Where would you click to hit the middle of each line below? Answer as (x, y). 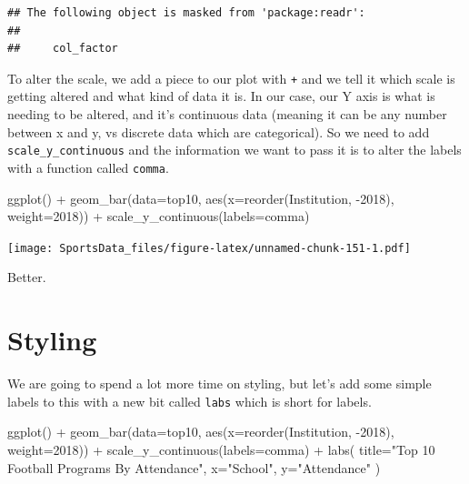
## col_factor (63, 49)
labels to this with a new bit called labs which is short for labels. (190, 401)
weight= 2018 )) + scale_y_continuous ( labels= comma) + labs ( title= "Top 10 (221, 449)
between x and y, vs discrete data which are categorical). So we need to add (219, 131)
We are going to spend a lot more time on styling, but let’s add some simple (220, 383)
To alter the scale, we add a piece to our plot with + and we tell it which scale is (231, 78)
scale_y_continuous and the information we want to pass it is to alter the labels (234, 150)
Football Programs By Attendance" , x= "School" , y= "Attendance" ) (194, 467)
